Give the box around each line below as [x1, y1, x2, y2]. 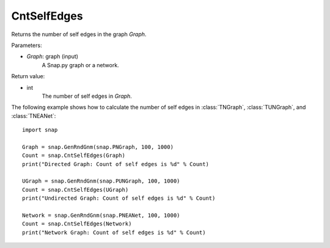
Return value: [11, 73, 45, 80]
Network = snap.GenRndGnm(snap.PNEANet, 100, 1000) [22, 211, 180, 219]
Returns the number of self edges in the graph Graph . [11, 31, 147, 38]
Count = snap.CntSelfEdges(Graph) [22, 152, 125, 159]
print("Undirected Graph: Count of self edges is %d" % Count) [22, 195, 216, 202]
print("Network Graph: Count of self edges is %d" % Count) [22, 229, 206, 236]
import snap [22, 126, 58, 134]
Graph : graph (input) [26, 53, 79, 60]
